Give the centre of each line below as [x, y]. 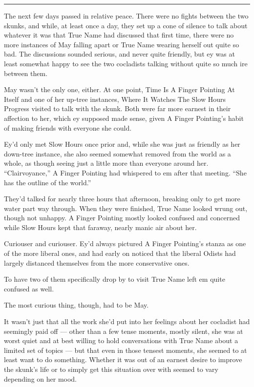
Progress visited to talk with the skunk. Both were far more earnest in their [117, 108]
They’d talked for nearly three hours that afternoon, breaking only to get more [122, 199]
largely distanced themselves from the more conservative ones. [97, 262]
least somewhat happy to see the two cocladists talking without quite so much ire [126, 63]
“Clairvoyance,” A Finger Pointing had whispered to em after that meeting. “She [125, 172]
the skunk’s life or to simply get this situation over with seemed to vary [111, 369]
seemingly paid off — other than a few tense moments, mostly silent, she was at [124, 331]
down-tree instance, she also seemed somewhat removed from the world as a [117, 153]
